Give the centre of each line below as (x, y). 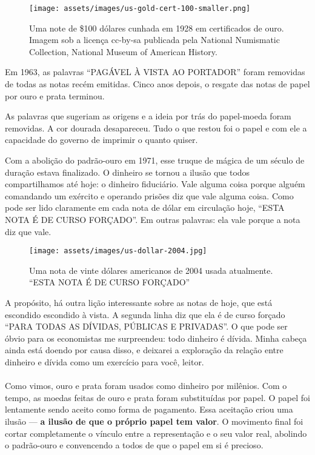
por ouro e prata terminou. (55, 95)
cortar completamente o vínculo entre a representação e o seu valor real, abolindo (156, 433)
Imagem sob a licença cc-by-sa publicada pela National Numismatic (154, 40)
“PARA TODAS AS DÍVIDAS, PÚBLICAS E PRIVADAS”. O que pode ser (146, 326)
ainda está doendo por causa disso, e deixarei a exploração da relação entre (144, 350)
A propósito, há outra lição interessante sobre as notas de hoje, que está (139, 302)
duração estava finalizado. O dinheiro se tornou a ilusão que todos (128, 172)
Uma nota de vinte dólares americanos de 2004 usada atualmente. (151, 270)
